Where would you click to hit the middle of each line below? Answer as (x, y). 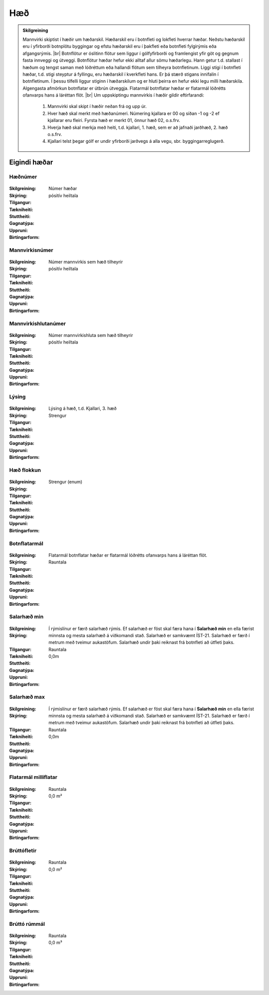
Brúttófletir (23, 851)
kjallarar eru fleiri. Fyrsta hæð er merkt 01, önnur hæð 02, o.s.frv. (114, 120)
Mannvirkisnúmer (31, 250)
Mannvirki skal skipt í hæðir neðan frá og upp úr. (97, 107)
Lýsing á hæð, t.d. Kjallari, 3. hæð (83, 409)
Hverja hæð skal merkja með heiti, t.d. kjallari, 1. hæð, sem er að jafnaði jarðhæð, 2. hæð (138, 127)
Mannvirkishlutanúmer (38, 324)
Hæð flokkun (25, 470)
